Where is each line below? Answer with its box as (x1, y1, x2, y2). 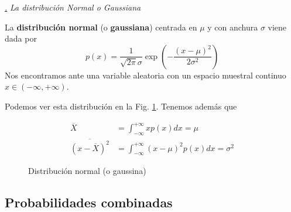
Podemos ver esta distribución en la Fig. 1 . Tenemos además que (5, 100, 237, 112)
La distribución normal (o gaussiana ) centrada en (5, 20, 197, 33)
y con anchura (207, 20, 258, 33)
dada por (5, 32, 37, 45)
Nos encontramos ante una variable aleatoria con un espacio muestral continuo (5, 69, 286, 81)
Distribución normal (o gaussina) (28, 165, 146, 177)
